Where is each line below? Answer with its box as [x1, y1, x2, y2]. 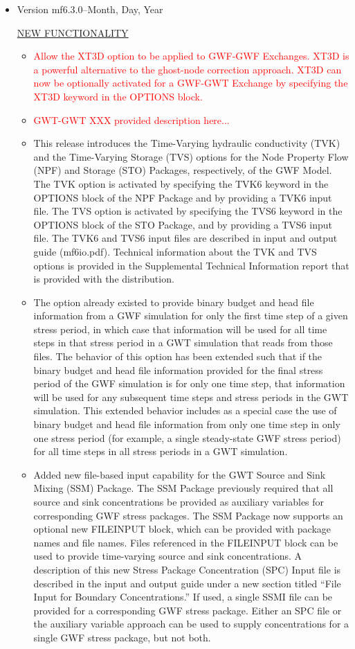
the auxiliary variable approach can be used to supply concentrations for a [33, 616, 349, 631]
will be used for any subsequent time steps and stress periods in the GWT [33, 389, 349, 404]
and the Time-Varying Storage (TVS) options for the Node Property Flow [33, 149, 349, 163]
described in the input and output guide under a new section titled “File [33, 576, 341, 590]
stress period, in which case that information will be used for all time [33, 321, 327, 336]
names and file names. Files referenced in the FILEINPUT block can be [33, 535, 338, 549]
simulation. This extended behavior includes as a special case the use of [33, 403, 337, 418]
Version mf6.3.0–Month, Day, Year [17, 2, 163, 16]
